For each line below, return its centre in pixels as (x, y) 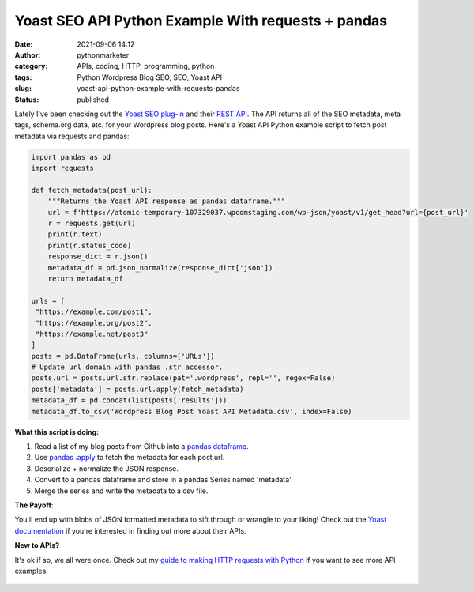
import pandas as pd (71, 157)
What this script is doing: (56, 432)
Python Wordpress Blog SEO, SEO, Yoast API (150, 77)
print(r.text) (75, 234)
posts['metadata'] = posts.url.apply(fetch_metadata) (137, 389)
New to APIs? (37, 545)
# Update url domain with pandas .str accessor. (127, 367)
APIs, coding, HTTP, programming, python (146, 66)
